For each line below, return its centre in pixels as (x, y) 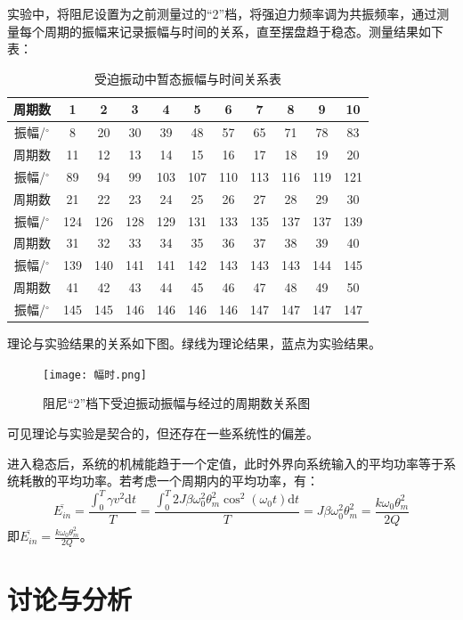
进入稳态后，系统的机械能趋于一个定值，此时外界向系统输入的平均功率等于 (225, 463)
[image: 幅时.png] (95, 375)
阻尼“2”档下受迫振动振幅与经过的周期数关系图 (177, 403)
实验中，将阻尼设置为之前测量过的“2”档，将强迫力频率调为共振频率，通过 (222, 13)
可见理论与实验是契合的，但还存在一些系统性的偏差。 (163, 432)
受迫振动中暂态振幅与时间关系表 (188, 78)
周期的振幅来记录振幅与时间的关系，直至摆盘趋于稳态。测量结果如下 (244, 31)
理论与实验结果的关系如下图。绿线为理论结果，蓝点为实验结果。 (194, 343)
